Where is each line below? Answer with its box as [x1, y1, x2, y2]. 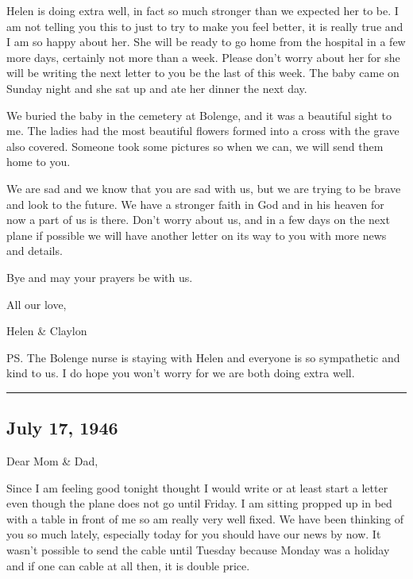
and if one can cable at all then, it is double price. [6, 557, 250, 573]
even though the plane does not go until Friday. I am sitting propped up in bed [6, 495, 392, 511]
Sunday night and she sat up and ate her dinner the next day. [6, 79, 307, 96]
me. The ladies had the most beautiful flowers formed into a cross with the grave [6, 122, 399, 139]
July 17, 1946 [6, 415, 118, 440]
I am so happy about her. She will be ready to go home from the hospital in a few [6, 33, 406, 50]
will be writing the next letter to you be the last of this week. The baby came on [6, 64, 399, 81]
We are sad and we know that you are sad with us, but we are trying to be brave [6, 179, 401, 196]
